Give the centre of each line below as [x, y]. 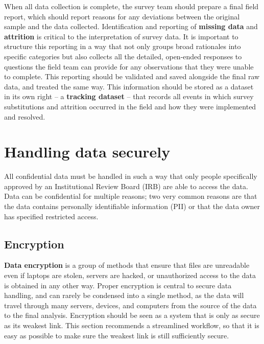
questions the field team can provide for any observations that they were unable [129, 66]
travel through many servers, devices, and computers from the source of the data [130, 305]
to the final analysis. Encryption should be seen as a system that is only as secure [132, 315]
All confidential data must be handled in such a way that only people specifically [131, 176]
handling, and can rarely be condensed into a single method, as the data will [124, 295]
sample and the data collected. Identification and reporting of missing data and [131, 26]
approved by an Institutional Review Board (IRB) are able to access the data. [126, 186]
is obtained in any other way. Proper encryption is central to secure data [118, 285]
